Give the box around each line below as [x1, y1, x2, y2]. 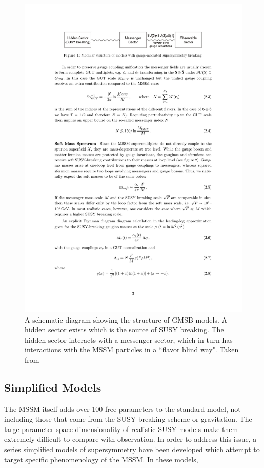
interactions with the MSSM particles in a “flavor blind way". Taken [25, 344, 239, 355]
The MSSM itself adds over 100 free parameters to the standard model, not [4, 403, 241, 414]
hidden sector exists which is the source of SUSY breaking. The [25, 324, 224, 335]
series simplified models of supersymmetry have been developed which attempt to [4, 444, 260, 455]
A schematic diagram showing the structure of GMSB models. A [25, 314, 228, 325]
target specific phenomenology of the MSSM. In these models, [4, 454, 198, 464]
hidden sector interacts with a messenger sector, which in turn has [25, 334, 233, 345]
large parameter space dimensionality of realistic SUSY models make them [4, 423, 238, 434]
